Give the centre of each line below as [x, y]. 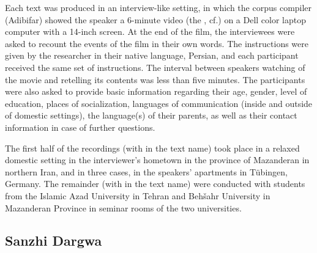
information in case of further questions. [80, 127]
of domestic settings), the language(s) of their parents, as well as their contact [151, 115]
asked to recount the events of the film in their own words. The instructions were [157, 43]
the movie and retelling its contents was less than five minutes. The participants [155, 79]
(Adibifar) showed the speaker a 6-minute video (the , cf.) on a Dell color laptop [156, 19]
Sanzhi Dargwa [54, 240]
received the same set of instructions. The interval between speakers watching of [155, 67]
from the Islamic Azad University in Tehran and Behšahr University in [138, 195]
